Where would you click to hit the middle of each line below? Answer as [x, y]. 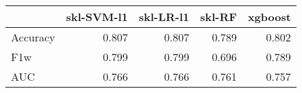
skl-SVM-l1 [97, 17]
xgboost [269, 17]
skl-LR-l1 [164, 17]
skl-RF [218, 17]
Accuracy [33, 37]
